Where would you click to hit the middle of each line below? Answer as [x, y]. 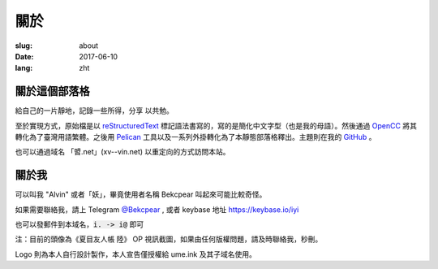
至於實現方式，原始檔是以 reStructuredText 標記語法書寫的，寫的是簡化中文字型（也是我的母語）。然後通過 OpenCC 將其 [216, 125]
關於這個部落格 [52, 91]
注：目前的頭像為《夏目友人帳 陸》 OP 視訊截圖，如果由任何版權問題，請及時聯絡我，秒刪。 [169, 239]
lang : [24, 68]
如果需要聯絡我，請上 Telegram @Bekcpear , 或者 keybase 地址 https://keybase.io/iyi [157, 209]
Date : [24, 56]
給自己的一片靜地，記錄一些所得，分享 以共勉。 [94, 111]
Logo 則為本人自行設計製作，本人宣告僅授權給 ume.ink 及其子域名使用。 [136, 254]
